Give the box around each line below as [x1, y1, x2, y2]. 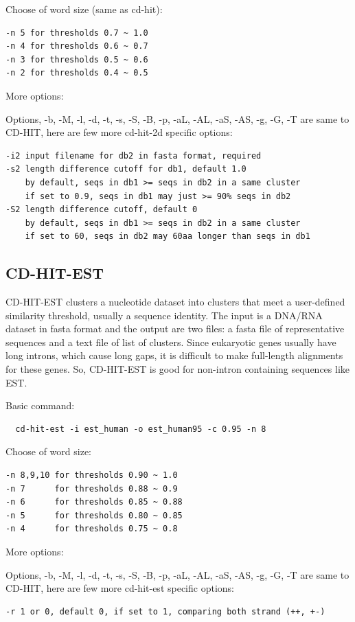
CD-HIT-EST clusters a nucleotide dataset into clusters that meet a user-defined [5, 295, 345, 309]
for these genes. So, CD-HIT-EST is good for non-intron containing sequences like [5, 362, 350, 376]
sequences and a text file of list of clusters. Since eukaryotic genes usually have [5, 334, 336, 349]
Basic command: [5, 398, 75, 413]
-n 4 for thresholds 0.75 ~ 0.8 [5, 524, 178, 534]
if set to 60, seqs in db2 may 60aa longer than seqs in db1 [25, 231, 310, 242]
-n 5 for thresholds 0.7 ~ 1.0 [5, 27, 148, 38]
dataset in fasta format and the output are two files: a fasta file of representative [5, 321, 345, 336]
